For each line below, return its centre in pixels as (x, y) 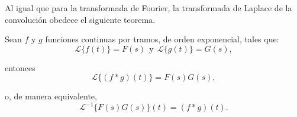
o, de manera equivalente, (51, 96)
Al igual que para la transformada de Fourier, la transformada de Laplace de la (148, 8)
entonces (20, 67)
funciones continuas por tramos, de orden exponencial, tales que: (162, 39)
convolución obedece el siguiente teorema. (80, 19)
